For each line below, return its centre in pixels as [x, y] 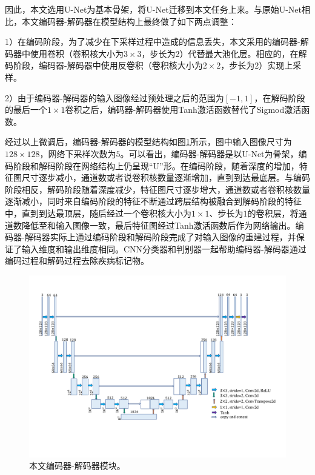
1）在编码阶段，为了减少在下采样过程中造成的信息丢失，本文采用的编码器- [153, 42]
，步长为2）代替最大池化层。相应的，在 [220, 53]
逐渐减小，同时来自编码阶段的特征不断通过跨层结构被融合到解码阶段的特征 [153, 201]
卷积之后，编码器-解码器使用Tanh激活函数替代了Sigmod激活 [183, 109]
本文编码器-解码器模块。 [77, 466]
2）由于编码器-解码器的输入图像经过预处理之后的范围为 [114, 97]
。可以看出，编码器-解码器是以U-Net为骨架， [209, 153]
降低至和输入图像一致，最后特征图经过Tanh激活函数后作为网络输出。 [158, 225]
